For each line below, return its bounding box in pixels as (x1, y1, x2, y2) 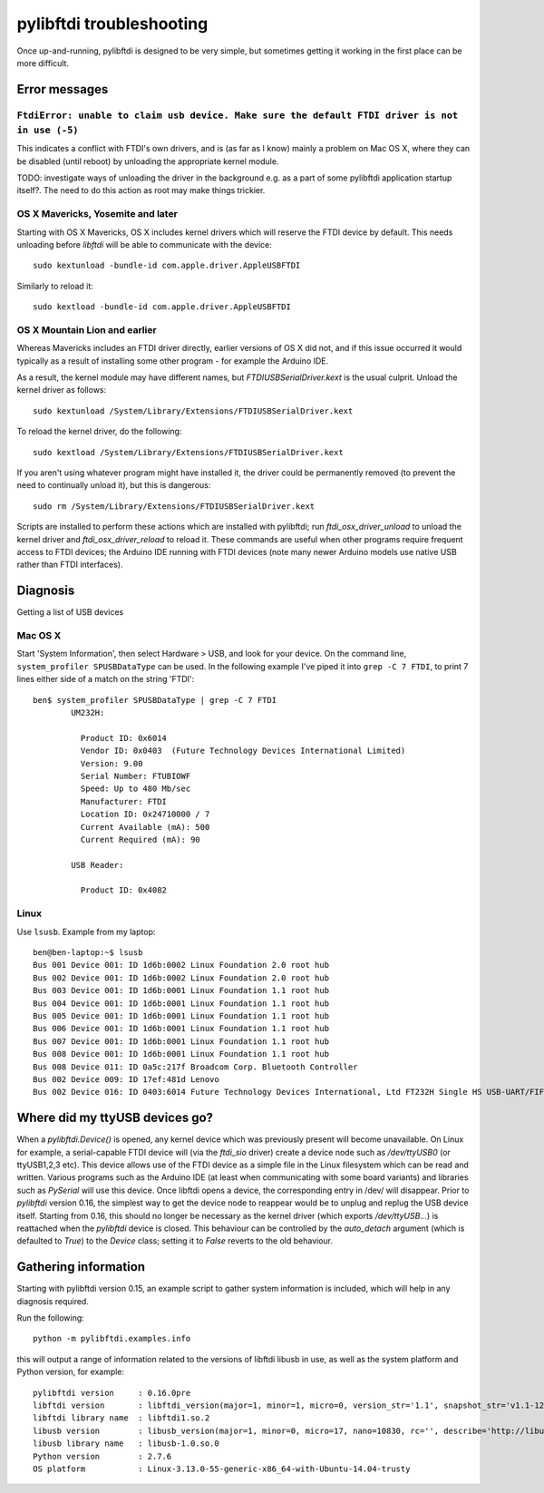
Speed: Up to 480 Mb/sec (80, 784, 191, 794)
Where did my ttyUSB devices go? (16, 1110, 213, 1126)
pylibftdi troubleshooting (16, 14, 209, 34)
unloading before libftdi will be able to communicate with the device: (16, 239, 272, 249)
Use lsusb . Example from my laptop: (16, 926, 156, 937)
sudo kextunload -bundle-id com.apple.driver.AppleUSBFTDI (33, 260, 301, 271)
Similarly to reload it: (16, 280, 94, 291)
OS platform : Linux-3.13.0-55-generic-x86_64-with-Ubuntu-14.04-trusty (33, 1463, 411, 1474)
